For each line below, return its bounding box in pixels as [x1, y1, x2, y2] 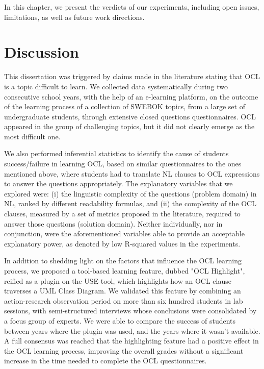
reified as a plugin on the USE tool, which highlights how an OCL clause [4, 275, 231, 286]
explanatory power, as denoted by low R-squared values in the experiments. [4, 238, 241, 249]
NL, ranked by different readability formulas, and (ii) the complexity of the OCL [4, 198, 256, 209]
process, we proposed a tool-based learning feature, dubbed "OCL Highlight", [4, 265, 245, 276]
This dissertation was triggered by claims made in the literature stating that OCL [4, 71, 260, 82]
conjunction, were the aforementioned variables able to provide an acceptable [4, 228, 245, 239]
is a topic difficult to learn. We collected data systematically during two [4, 81, 228, 91]
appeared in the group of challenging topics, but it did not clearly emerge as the [4, 121, 255, 132]
